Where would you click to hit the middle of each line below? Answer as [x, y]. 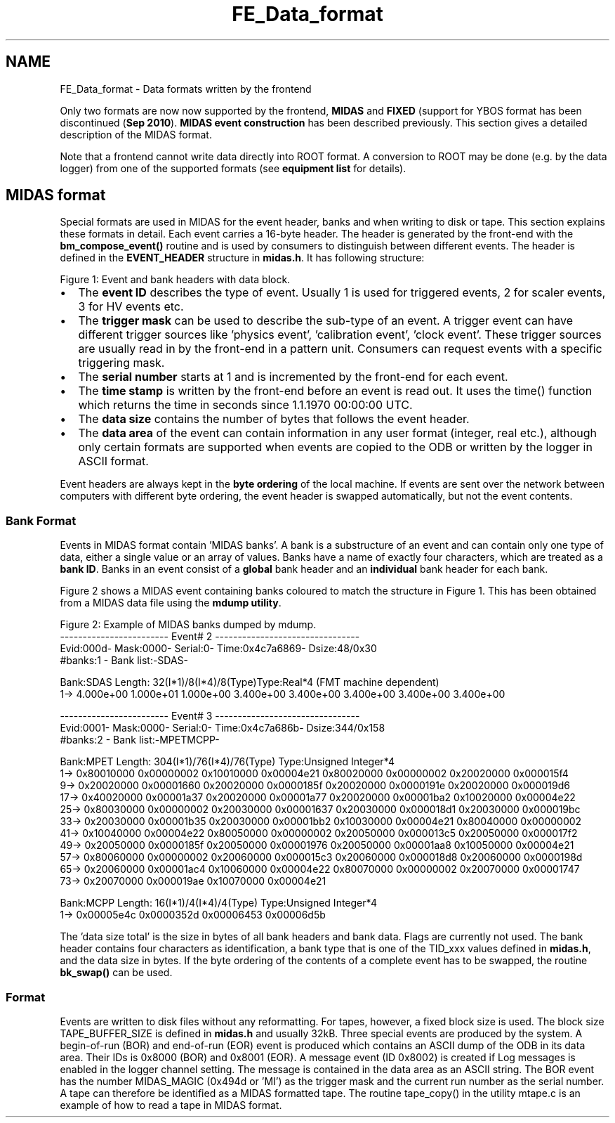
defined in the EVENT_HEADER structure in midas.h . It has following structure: [242, 258]
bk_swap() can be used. [116, 973]
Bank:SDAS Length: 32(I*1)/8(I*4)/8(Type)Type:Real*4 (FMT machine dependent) [250, 682]
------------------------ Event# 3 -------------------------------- [210, 716]
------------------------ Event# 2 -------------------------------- [210, 637]
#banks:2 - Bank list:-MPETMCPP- [140, 740]
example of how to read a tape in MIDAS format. [171, 1105]
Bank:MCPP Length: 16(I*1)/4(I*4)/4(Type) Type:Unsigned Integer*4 [218, 903]
